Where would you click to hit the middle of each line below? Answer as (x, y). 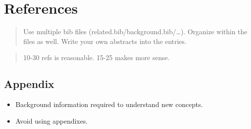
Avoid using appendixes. (52, 120)
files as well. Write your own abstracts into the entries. (105, 41)
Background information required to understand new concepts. (109, 104)
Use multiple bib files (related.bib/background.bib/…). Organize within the (135, 32)
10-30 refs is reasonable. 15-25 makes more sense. (96, 57)
